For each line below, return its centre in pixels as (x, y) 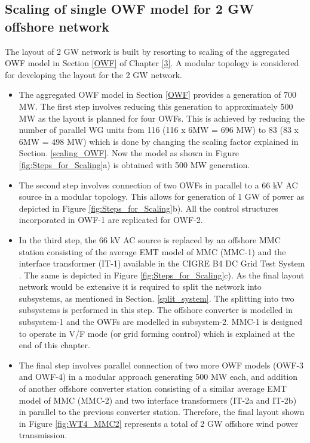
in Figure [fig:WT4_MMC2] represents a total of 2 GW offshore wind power (159, 423)
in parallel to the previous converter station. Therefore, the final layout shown (162, 412)
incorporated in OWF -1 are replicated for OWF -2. (111, 220)
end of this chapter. (54, 345)
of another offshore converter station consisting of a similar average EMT (153, 388)
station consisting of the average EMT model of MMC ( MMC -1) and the (152, 251)
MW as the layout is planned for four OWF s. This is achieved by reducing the (162, 118)
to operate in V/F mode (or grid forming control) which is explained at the (157, 333)
